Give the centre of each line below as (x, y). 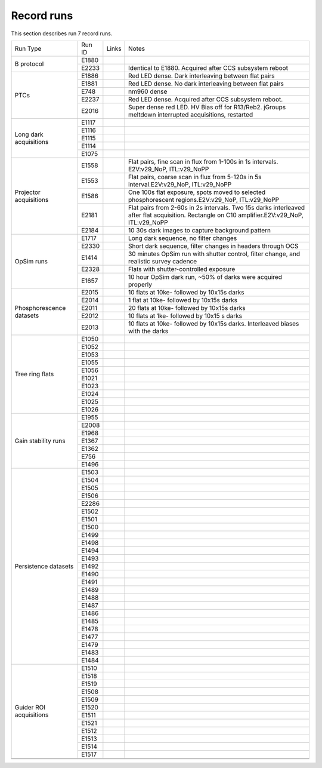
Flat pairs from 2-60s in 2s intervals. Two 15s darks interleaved (217, 207)
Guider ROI (30, 708)
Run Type (28, 48)
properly (140, 284)
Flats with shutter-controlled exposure (182, 269)
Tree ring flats (34, 374)
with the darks (148, 331)
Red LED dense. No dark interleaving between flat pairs (206, 84)
